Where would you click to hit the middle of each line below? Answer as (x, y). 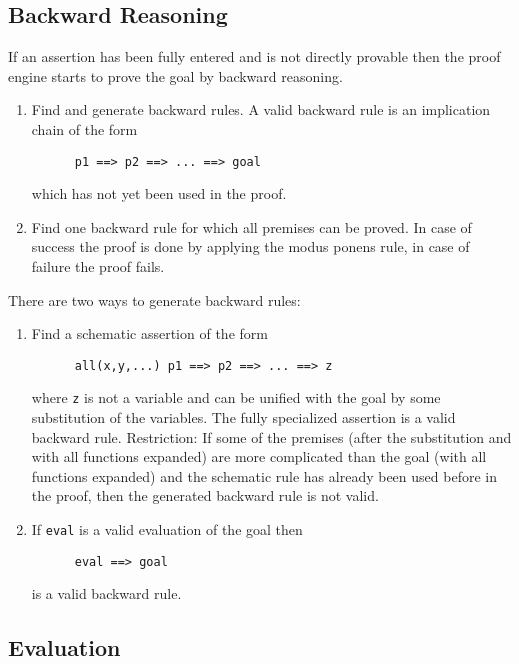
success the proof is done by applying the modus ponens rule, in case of (250, 246)
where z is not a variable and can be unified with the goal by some (236, 397)
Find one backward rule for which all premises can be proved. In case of (251, 226)
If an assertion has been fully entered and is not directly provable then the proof (254, 56)
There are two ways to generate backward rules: (154, 299)
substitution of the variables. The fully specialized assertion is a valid (243, 417)
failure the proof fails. (98, 266)
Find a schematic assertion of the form (149, 333)
